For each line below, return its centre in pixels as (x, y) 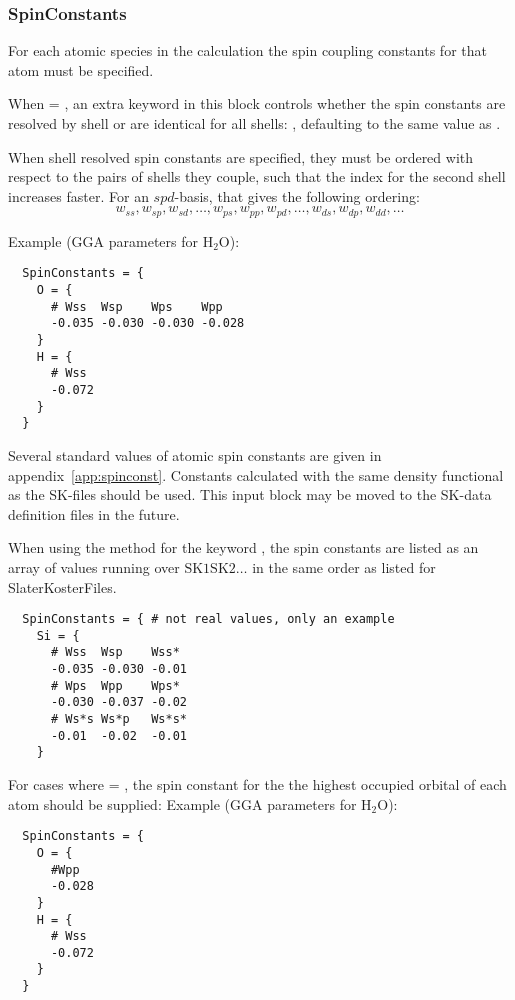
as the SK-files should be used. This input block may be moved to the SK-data (250, 494)
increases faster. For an (78, 195)
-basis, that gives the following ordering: (297, 195)
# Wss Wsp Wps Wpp (136, 306)
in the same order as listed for (344, 566)
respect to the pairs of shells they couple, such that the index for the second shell (257, 176)
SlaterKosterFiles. (62, 586)
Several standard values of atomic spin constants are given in (195, 454)
